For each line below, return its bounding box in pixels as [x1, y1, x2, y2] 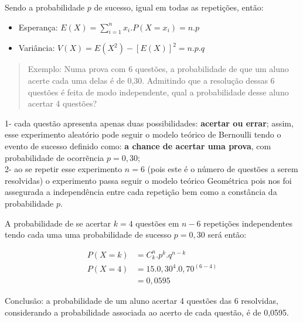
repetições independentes [203, 217, 293, 229]
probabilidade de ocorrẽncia [5, 151, 104, 163]
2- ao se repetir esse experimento [5, 163, 122, 175]
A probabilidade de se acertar [5, 217, 111, 229]
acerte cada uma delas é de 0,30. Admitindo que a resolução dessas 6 [28, 74, 275, 86]
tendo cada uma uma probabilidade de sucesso [5, 228, 172, 241]
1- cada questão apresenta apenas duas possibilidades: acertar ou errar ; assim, [5, 117, 294, 129]
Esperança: [18, 20, 58, 33]
